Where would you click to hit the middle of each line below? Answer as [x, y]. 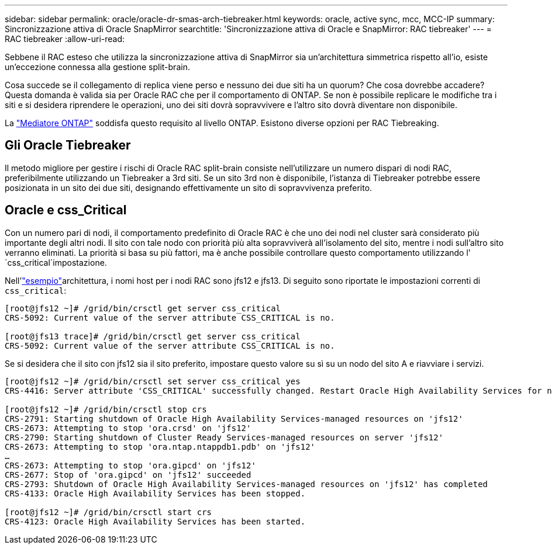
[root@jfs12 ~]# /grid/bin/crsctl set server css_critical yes [153, 381]
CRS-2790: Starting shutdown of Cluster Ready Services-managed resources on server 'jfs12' [224, 437]
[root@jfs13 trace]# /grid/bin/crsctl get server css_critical [153, 336]
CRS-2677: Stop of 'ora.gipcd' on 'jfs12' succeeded [128, 475]
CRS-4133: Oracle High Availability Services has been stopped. [155, 493]
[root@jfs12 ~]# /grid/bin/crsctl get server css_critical [143, 308]
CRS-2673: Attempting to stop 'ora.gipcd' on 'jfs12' [130, 465]
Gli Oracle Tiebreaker [68, 145]
